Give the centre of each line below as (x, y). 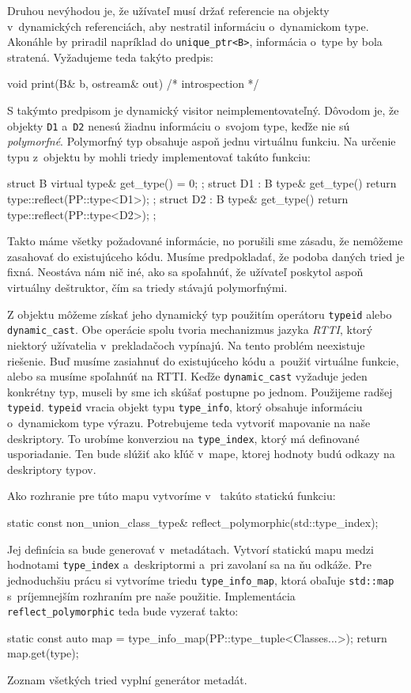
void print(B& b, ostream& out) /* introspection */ (133, 83)
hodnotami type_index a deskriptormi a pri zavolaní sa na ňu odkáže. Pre (190, 564)
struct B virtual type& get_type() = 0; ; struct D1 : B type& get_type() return (202, 183)
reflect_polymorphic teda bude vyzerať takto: (123, 611)
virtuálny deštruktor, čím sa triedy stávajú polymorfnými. (147, 288)
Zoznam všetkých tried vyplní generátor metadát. (127, 680)
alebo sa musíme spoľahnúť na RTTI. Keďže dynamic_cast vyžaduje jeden (187, 376)
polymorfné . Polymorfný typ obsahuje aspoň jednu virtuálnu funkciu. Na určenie (202, 141)
